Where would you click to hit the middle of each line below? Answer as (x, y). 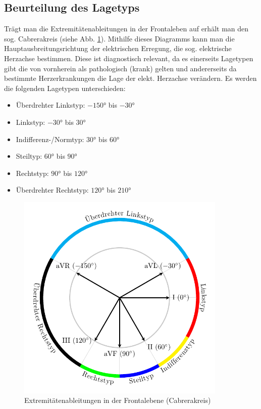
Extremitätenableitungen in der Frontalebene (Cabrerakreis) (118, 400)
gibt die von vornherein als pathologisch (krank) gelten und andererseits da (120, 68)
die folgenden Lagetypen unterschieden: (65, 88)
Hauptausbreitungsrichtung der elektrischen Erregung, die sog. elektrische (118, 48)
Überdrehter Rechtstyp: (52, 190)
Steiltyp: (29, 156)
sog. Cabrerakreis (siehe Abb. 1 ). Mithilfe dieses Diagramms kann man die (119, 38)
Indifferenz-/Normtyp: (50, 139)
